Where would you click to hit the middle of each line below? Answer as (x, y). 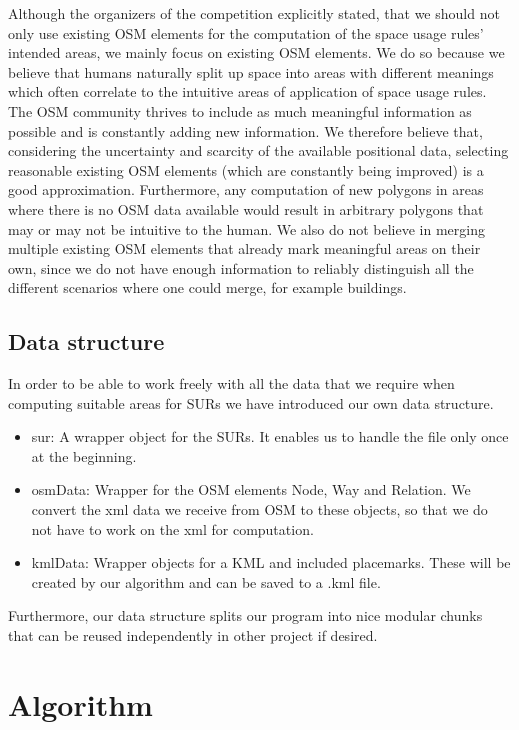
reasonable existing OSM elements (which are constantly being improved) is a (246, 169)
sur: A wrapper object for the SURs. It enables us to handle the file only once (270, 436)
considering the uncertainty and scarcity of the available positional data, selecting (258, 150)
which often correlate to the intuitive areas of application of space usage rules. (247, 91)
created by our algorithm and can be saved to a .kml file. (206, 581)
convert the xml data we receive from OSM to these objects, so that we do (259, 509)
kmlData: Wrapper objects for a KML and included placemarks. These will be (271, 562)
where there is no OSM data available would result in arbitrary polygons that (246, 208)
